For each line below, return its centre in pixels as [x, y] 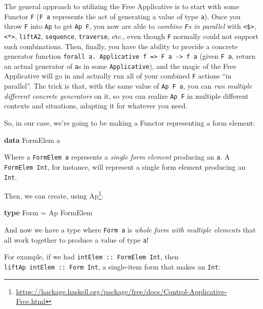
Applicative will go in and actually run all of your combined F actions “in [118, 76]
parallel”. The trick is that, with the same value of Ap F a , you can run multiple [128, 86]
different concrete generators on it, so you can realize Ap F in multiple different [126, 95]
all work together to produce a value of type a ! [76, 239]
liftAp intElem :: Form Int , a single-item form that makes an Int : [112, 266]
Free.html [31, 301]
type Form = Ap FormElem [48, 213]
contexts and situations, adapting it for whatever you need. [96, 106]
